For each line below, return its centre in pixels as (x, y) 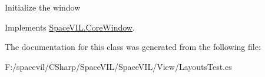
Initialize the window (43, 7)
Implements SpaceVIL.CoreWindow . (70, 27)
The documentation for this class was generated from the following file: (133, 47)
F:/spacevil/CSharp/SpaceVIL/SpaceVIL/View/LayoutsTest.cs (118, 66)
